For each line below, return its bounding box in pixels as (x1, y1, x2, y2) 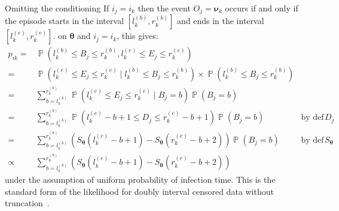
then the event (138, 2, 191, 14)
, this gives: (117, 29, 158, 42)
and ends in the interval (176, 14, 264, 27)
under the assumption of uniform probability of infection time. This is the (5, 173, 276, 186)
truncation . (5, 197, 50, 209)
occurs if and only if (225, 2, 298, 14)
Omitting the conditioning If (5, 2, 109, 14)
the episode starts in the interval (5, 14, 124, 27)
